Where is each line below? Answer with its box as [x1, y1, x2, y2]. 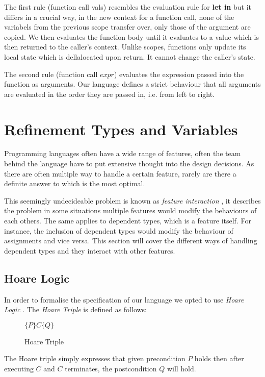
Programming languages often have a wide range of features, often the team [4, 148, 241, 159]
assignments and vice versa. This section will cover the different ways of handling [4, 235, 257, 246]
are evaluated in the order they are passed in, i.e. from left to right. [4, 88, 215, 99]
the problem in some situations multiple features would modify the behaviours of [4, 205, 257, 216]
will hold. [167, 363, 196, 373]
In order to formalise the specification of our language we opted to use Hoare [4, 294, 244, 305]
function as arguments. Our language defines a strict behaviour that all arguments [4, 79, 261, 89]
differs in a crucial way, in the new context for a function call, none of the [4, 11, 234, 22]
